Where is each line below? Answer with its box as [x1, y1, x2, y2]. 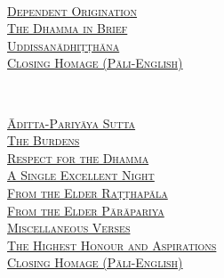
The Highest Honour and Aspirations [7, 235, 217, 254]
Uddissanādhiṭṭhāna [7, 36, 120, 54]
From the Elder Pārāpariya [7, 200, 164, 219]
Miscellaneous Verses [7, 218, 131, 237]
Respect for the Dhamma [7, 148, 149, 167]
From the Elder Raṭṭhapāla [7, 183, 168, 201]
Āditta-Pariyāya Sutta [7, 113, 136, 132]
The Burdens [7, 131, 80, 150]
